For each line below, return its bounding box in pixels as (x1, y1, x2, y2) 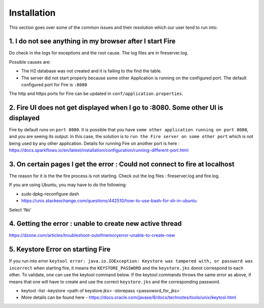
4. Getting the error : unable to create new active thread (9, 219, 182, 228)
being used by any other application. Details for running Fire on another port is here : (9, 140, 180, 146)
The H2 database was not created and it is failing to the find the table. (21, 68, 162, 74)
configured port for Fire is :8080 (21, 82, 88, 88)
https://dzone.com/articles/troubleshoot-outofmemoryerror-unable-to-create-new (9, 233, 176, 238)
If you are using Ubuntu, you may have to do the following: (9, 182, 127, 188)
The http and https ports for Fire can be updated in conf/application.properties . (9, 91, 183, 96)
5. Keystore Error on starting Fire (9, 245, 111, 254)
